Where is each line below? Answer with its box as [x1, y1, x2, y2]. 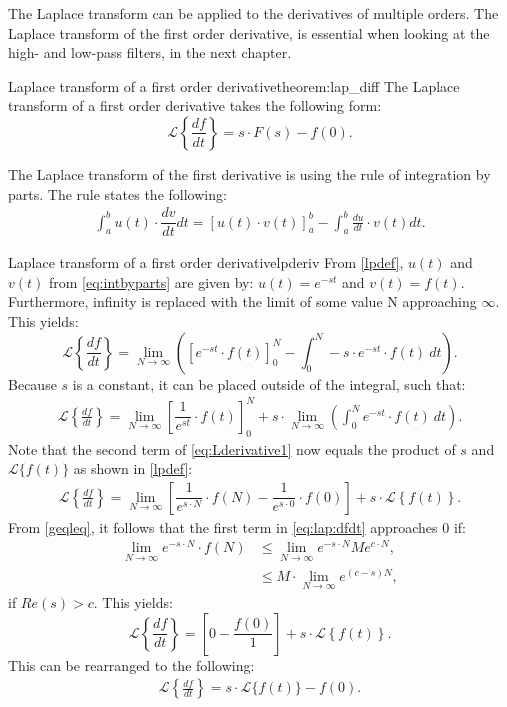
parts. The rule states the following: [8, 183, 227, 204]
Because [8, 373, 57, 394]
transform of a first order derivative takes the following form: [8, 95, 382, 116]
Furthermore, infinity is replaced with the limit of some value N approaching [8, 291, 477, 312]
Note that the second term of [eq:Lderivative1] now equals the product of [8, 438, 456, 459]
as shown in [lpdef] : [73, 458, 193, 479]
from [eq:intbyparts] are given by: [48, 271, 254, 292]
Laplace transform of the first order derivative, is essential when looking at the [8, 22, 490, 43]
